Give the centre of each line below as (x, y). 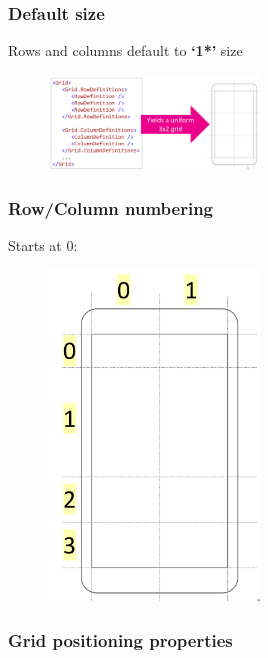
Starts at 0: (43, 245)
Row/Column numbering (111, 207)
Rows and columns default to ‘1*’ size (125, 50)
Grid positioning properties (120, 639)
